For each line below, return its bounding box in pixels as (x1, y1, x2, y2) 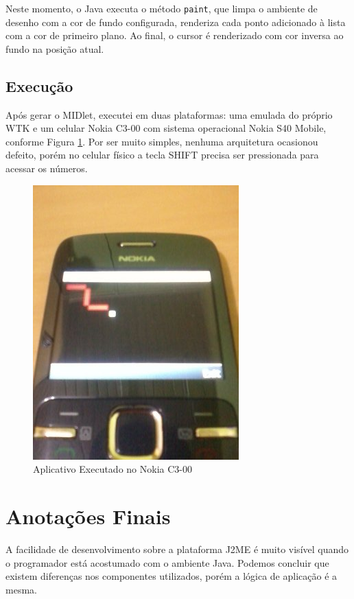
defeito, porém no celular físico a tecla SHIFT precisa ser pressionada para (5, 148, 319, 162)
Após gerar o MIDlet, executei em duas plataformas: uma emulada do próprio (5, 107, 333, 121)
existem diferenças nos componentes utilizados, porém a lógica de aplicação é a (5, 569, 338, 583)
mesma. (5, 582, 37, 596)
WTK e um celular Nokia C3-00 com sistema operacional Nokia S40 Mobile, (5, 121, 327, 135)
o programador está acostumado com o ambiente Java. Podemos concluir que (5, 555, 329, 569)
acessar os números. (5, 161, 88, 176)
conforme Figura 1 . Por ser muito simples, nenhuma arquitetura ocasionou (5, 134, 318, 148)
